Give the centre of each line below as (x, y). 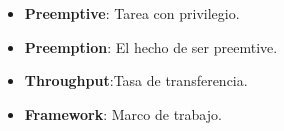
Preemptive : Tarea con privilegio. (132, 13)
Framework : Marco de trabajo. (123, 113)
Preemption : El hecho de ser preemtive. (151, 46)
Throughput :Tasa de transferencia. (136, 80)
